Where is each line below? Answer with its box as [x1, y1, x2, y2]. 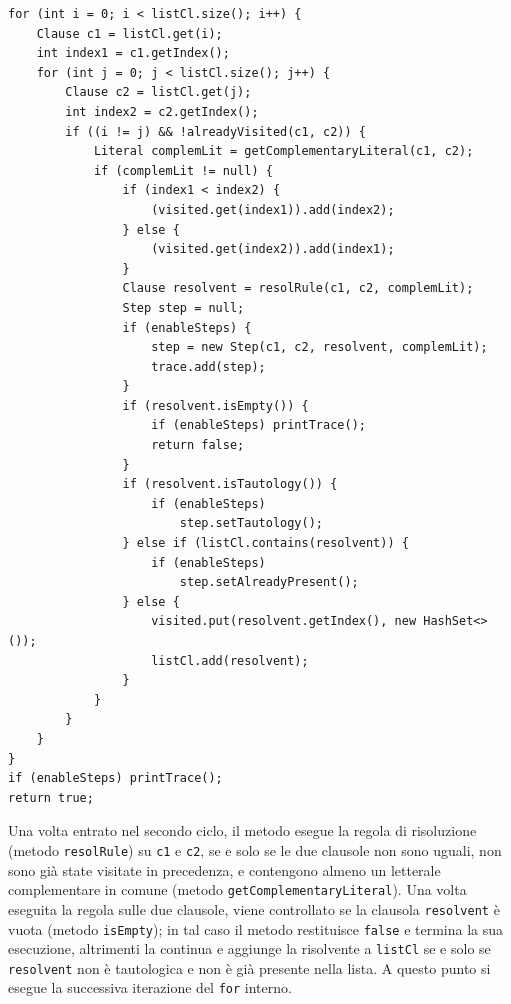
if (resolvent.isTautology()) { [122, 477, 338, 492]
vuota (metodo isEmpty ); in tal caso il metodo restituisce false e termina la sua [8, 918, 504, 939]
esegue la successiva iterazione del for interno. [8, 977, 292, 998]
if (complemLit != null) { [93, 163, 273, 178]
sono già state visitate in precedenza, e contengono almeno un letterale [8, 859, 441, 880]
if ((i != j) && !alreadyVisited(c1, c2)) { [65, 124, 366, 139]
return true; [8, 790, 94, 805]
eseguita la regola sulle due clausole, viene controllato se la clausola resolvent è [8, 898, 500, 919]
